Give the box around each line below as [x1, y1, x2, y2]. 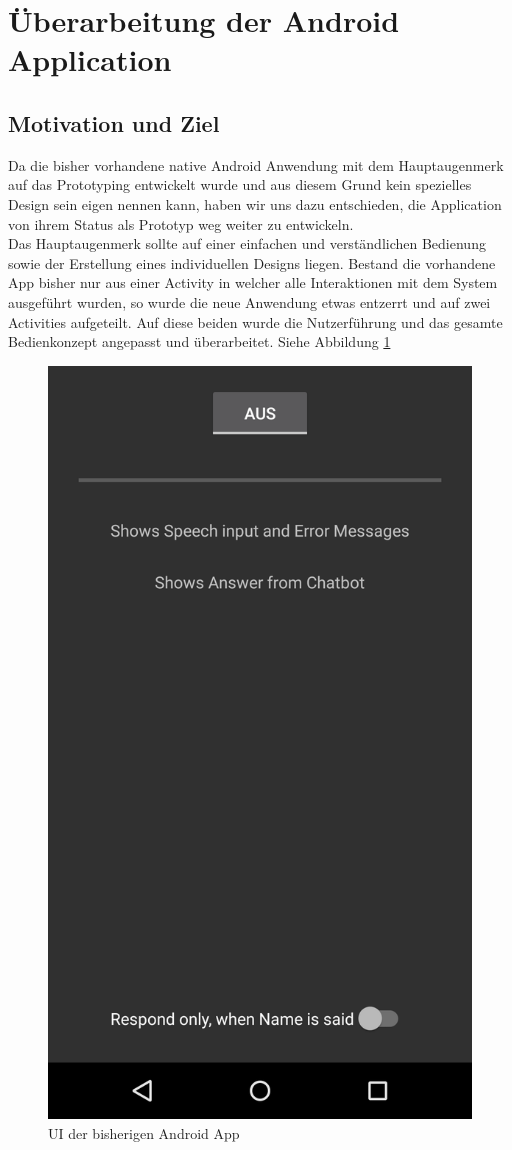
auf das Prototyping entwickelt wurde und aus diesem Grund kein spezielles [8, 174, 472, 195]
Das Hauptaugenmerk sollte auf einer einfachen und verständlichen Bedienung [8, 233, 486, 254]
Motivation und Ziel [8, 107, 220, 138]
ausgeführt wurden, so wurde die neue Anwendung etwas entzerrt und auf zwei [8, 291, 491, 312]
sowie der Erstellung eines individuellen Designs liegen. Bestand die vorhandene [8, 252, 496, 273]
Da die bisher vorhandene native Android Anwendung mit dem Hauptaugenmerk [8, 154, 504, 175]
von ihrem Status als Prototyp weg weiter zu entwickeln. [8, 213, 354, 234]
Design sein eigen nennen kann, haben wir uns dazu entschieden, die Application [8, 193, 502, 214]
